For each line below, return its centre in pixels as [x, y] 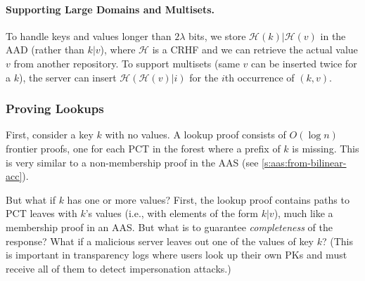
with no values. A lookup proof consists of [196, 135]
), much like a [303, 213]
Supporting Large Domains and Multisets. [110, 9]
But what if [31, 199]
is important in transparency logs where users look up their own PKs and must [177, 255]
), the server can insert [68, 77]
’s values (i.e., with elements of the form [172, 213]
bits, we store [217, 35]
